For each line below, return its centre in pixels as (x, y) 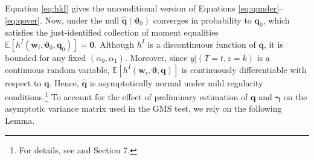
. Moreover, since (156, 57)
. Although (114, 44)
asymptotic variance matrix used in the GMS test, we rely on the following (143, 108)
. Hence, (64, 82)
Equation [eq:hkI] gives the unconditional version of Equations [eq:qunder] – (144, 8)
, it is (273, 44)
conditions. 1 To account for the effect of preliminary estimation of (127, 96)
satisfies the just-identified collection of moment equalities (112, 32)
